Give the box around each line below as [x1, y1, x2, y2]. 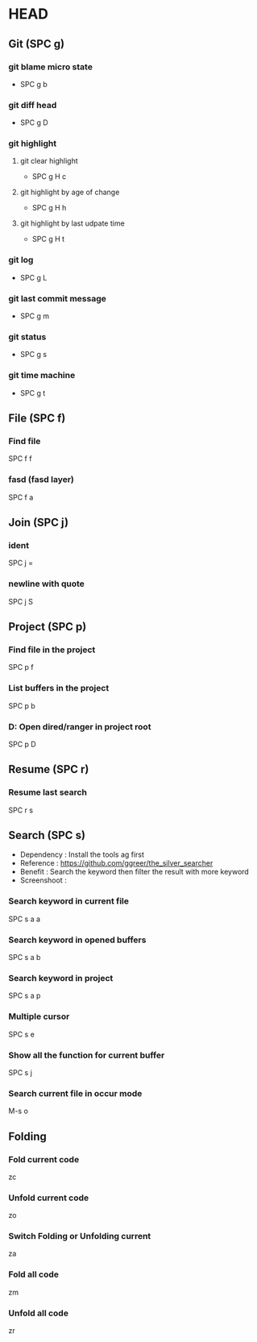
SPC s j [8, 1067, 32, 1077]
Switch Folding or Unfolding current [8, 1231, 151, 1242]
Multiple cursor [8, 1011, 70, 1022]
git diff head [8, 99, 57, 110]
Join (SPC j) [8, 516, 69, 530]
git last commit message [8, 293, 106, 304]
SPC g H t [31, 235, 65, 244]
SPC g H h [31, 203, 67, 213]
